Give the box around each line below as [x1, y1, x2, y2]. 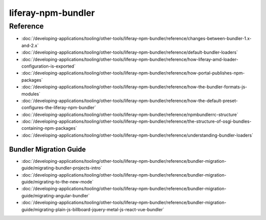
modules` [21, 91, 40, 97]
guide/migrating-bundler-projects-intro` [21, 165, 102, 171]
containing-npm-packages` [21, 125, 77, 131]
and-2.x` [21, 42, 39, 48]
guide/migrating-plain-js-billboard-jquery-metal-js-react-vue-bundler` [21, 206, 165, 212]
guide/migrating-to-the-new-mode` [21, 179, 94, 184]
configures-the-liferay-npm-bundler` [21, 105, 96, 110]
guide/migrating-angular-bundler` [21, 192, 90, 198]
